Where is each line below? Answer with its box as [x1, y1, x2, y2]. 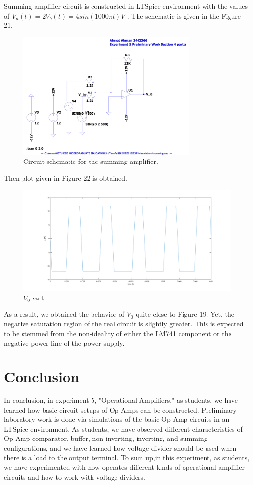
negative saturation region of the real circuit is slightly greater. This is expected [4, 319, 244, 328]
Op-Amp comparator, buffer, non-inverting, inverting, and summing [4, 433, 207, 443]
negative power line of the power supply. [4, 338, 125, 348]
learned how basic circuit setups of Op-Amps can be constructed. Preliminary [4, 404, 237, 415]
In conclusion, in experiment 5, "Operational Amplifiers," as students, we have [4, 394, 238, 405]
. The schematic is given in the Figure [127, 10, 241, 21]
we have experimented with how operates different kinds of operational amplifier [4, 462, 245, 472]
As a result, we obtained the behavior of [4, 309, 125, 319]
